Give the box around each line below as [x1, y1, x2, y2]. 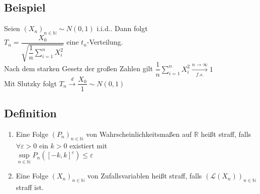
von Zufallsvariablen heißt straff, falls [87, 170, 202, 181]
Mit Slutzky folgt [4, 78, 57, 88]
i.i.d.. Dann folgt [97, 23, 148, 34]
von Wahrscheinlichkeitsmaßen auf [86, 128, 192, 139]
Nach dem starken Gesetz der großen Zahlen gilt [4, 63, 153, 74]
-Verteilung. [86, 37, 123, 47]
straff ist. [16, 182, 44, 192]
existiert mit [69, 140, 108, 150]
